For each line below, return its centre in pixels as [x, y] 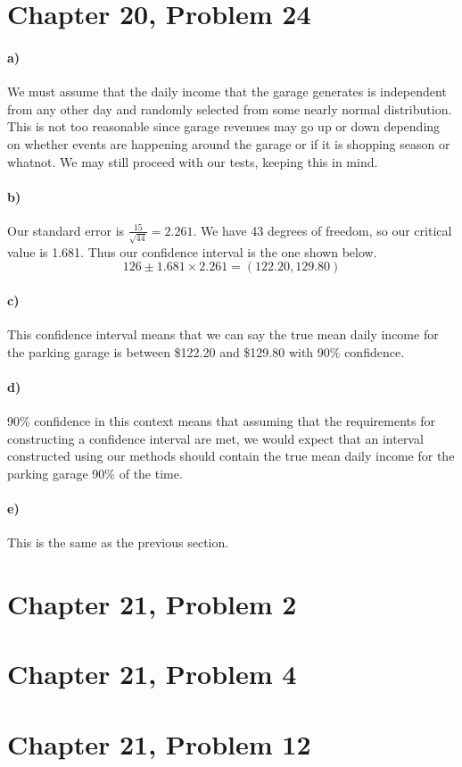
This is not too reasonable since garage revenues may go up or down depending [224, 126]
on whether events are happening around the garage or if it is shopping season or [229, 143]
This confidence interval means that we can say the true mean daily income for [223, 334]
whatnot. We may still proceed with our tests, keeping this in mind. [193, 161]
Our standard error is [66, 230]
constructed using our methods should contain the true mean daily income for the [231, 456]
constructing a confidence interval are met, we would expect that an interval [215, 438]
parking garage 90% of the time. [95, 473]
